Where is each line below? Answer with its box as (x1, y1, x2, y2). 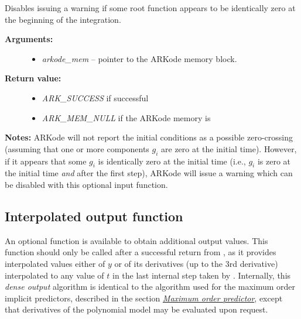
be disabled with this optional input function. (5, 178, 168, 190)
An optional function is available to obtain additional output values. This (5, 234, 268, 246)
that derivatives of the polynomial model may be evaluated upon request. (5, 303, 268, 315)
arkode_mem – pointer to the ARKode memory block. (42, 52, 237, 64)
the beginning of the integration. (5, 13, 121, 25)
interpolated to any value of (5, 269, 104, 281)
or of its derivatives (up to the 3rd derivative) (114, 257, 278, 269)
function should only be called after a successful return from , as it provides (5, 246, 276, 258)
